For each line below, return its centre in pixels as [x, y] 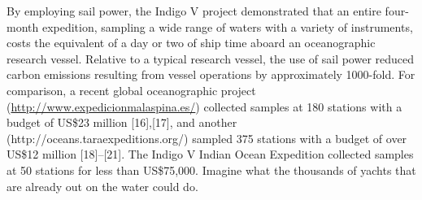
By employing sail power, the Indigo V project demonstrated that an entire [194, 11]
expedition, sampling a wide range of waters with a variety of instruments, [227, 26]
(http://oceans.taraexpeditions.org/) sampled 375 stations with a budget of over [207, 138]
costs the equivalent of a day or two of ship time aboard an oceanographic [191, 43]
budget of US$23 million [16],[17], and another [122, 122]
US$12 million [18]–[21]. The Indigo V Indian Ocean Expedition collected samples [210, 154]
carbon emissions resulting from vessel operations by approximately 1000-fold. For [211, 74]
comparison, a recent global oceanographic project [131, 90]
